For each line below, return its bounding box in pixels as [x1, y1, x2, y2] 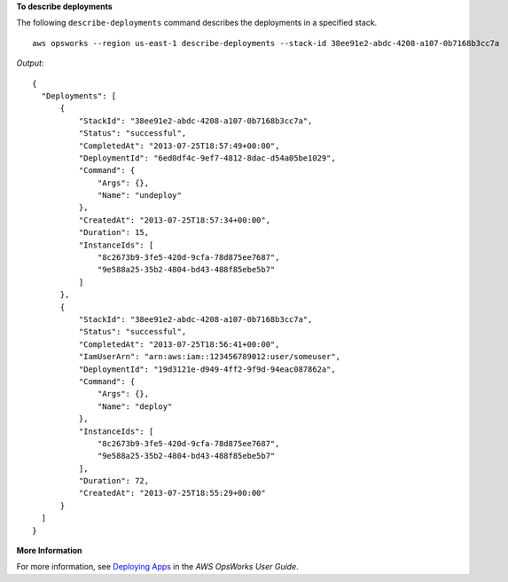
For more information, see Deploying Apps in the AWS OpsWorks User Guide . [16, 562, 299, 572]
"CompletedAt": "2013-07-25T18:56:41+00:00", [78, 339, 280, 350]
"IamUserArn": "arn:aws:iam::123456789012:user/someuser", [78, 351, 341, 362]
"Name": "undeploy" [98, 191, 182, 201]
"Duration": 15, [78, 227, 150, 238]
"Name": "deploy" [98, 401, 173, 412]
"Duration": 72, [78, 476, 150, 486]
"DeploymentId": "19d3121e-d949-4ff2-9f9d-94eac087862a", [78, 364, 336, 374]
